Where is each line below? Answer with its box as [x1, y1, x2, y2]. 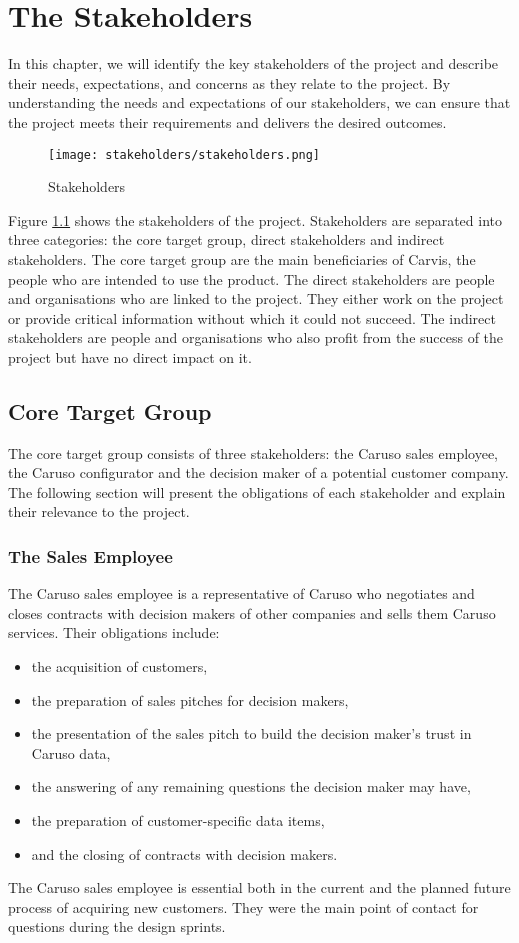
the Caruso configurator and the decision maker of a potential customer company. [8, 462, 509, 483]
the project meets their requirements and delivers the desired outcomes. [8, 111, 447, 132]
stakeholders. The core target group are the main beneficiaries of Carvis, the [8, 248, 476, 269]
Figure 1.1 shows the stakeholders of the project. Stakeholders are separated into [8, 209, 503, 230]
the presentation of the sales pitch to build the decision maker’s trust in [31, 723, 472, 744]
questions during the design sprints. [8, 916, 226, 937]
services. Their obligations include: [8, 622, 220, 643]
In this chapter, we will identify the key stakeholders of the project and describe [8, 53, 499, 74]
